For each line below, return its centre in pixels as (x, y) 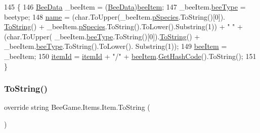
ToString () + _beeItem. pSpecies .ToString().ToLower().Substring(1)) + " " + (123, 26)
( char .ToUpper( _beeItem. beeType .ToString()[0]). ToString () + (102, 36)
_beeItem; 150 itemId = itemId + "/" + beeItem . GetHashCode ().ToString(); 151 (130, 56)
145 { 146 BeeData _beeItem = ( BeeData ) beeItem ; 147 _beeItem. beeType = (125, 7)
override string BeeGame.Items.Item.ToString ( (77, 107)
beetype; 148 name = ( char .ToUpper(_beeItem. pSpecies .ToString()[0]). (115, 16)
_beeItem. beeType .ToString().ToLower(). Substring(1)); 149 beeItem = (116, 46)
